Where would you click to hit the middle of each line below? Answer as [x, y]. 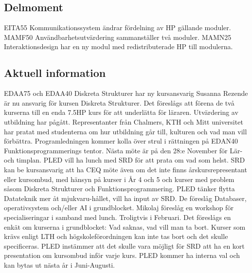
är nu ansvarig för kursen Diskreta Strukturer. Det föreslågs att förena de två [119, 102]
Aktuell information [55, 73]
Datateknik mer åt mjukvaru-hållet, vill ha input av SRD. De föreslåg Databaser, [125, 198]
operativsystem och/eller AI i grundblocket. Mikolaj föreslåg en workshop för [119, 208]
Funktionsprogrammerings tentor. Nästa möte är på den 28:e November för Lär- [123, 150]
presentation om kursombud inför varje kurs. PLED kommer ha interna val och [122, 255]
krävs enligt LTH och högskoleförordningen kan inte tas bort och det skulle [116, 236]
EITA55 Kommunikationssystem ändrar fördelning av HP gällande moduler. [117, 27]
